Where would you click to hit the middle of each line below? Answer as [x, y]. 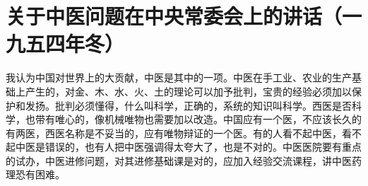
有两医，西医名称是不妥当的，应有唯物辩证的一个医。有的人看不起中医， [174, 133]
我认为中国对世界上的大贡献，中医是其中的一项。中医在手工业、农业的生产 [179, 77]
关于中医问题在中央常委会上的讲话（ [174, 16]
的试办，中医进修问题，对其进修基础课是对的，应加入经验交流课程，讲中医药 [184, 160]
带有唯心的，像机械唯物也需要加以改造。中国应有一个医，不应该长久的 [198, 119]
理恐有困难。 [35, 174]
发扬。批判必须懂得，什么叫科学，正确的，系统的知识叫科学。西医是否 [188, 105]
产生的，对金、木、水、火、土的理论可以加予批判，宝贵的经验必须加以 [188, 91]
